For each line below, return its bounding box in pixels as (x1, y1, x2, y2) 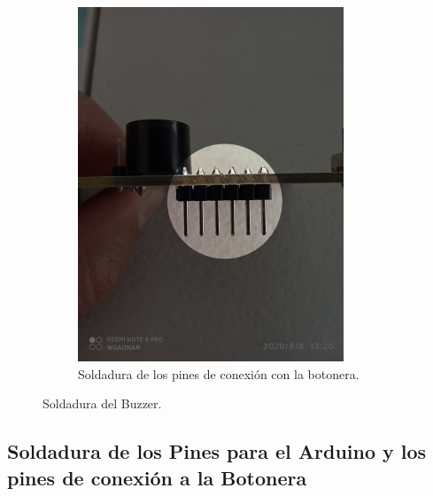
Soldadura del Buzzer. (43, 394, 162, 413)
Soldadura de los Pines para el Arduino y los (7, 438, 427, 465)
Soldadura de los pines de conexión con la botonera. (78, 364, 360, 383)
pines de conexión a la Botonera (7, 463, 307, 491)
